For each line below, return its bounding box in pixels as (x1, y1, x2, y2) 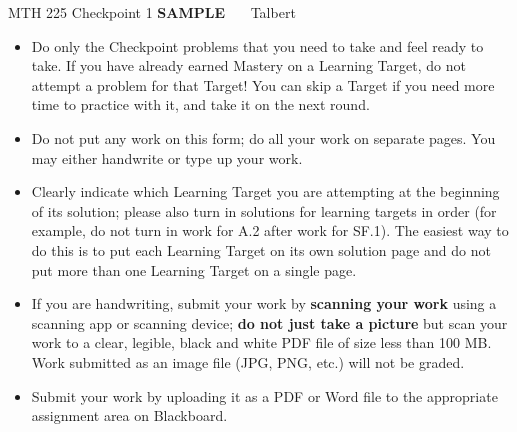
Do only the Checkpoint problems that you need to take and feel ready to (31, 35, 484, 56)
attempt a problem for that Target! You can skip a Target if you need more (31, 74, 495, 95)
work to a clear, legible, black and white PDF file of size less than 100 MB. (31, 332, 492, 353)
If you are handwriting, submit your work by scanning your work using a (31, 293, 497, 314)
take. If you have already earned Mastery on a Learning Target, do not (31, 55, 466, 76)
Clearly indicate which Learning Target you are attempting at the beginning (31, 181, 500, 202)
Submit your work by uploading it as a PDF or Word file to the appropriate (31, 385, 498, 406)
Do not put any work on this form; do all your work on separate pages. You (31, 127, 496, 148)
